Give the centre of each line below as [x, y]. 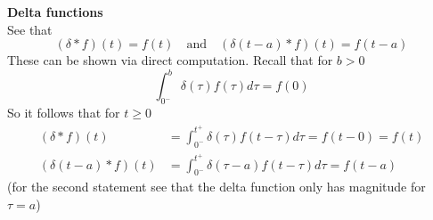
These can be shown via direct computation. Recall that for [170, 60]
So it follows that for [64, 113]
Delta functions [55, 12]
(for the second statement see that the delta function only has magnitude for [216, 187]
